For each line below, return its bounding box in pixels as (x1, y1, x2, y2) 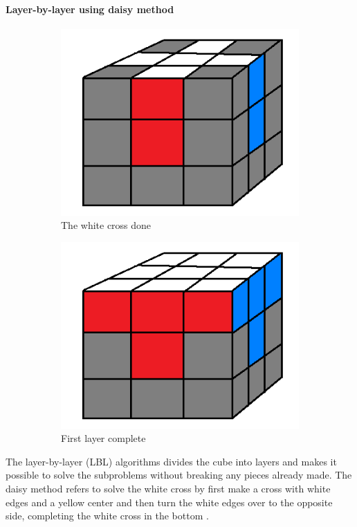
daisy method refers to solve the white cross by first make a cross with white (6, 481, 331, 496)
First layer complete (61, 431, 146, 445)
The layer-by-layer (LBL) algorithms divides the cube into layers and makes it (6, 454, 337, 468)
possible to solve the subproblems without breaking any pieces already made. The (6, 468, 352, 482)
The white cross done (61, 218, 152, 232)
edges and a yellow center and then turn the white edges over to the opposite (6, 494, 333, 509)
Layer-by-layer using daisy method (6, 1, 174, 16)
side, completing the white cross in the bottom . (6, 508, 209, 523)
